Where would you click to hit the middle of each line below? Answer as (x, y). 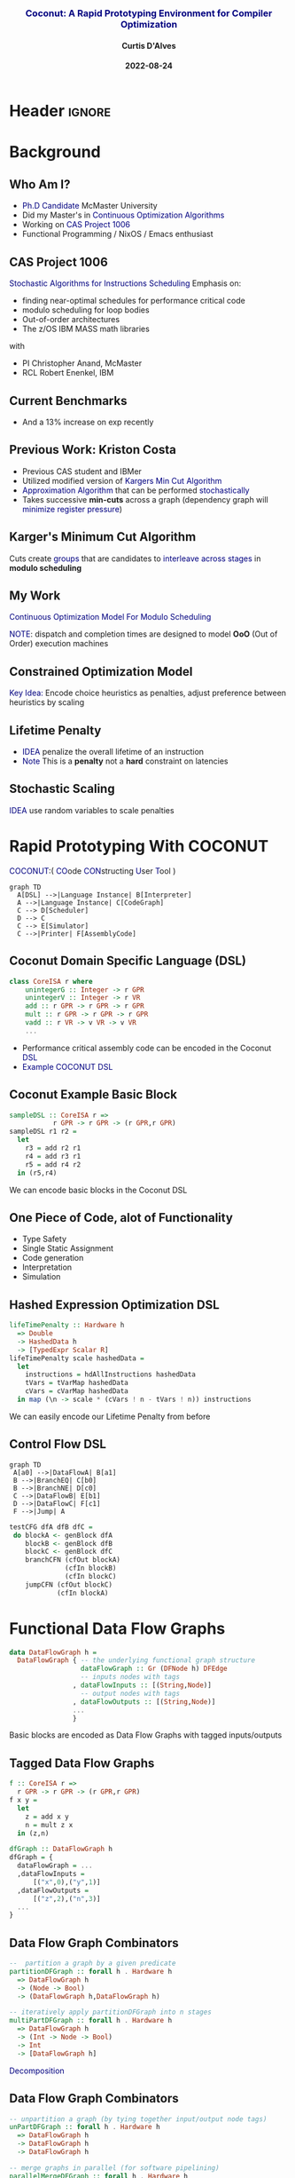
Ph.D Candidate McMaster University (89, 206)
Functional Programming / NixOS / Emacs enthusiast (117, 234)
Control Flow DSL (58, 1444)
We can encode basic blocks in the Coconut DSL (98, 1190)
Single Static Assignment (67, 1248)
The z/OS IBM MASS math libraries (86, 329)
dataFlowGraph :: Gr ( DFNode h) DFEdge (154, 1669)
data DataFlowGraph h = (53, 1652)
